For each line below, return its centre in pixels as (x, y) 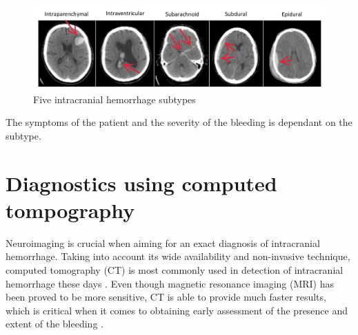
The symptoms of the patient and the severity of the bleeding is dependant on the (179, 122)
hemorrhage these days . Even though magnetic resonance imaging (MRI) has (170, 283)
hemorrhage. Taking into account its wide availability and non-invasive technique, (178, 256)
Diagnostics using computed (141, 183)
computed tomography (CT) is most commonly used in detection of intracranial (175, 270)
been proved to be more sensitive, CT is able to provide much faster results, (166, 297)
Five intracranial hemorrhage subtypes (115, 99)
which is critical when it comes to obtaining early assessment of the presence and (177, 310)
